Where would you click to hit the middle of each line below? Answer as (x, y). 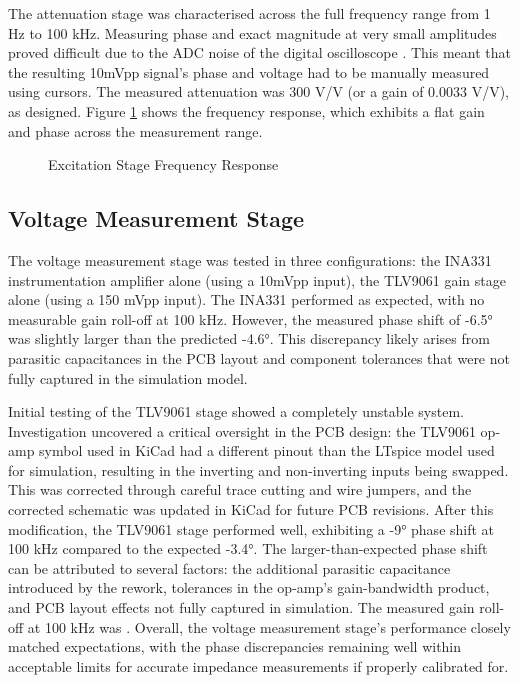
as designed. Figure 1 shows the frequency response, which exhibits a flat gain (246, 110)
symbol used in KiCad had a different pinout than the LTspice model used (267, 450)
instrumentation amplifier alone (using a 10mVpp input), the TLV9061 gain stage (257, 279)
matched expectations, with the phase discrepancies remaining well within (235, 646)
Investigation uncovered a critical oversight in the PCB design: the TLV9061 (242, 430)
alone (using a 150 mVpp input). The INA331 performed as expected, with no (246, 299)
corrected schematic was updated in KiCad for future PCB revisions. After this (251, 509)
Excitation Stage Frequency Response (163, 164)
